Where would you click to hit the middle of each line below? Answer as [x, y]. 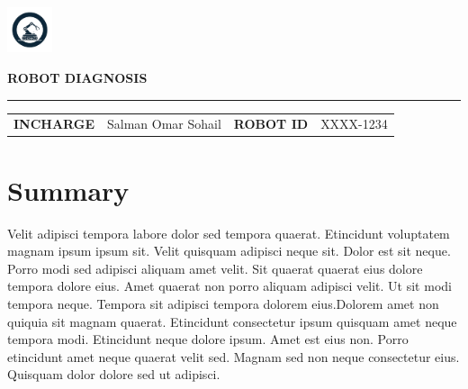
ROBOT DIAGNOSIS [77, 77]
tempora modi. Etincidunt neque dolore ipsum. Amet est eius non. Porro [208, 339]
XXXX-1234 [354, 124]
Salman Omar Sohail [164, 124]
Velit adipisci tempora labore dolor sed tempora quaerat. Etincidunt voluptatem [229, 233]
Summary [68, 190]
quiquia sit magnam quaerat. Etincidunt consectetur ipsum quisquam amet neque [232, 321]
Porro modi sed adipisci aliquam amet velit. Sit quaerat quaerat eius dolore [215, 268]
